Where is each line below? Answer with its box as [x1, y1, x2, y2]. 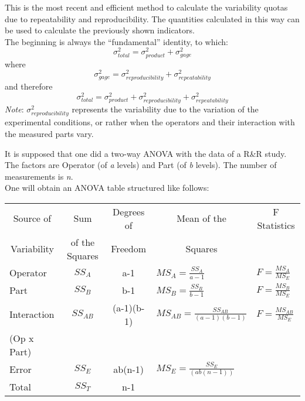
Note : [5, 103, 24, 115]
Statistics [257, 218, 295, 232]
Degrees [113, 204, 145, 218]
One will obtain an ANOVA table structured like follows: [5, 181, 209, 194]
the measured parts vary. [5, 128, 94, 140]
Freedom [111, 242, 147, 256]
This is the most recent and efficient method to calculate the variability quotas [5, 1, 288, 13]
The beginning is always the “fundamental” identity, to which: [5, 35, 228, 47]
